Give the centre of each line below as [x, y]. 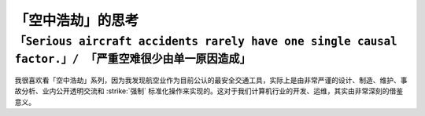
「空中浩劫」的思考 [77, 20]
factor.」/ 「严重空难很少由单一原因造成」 [133, 59]
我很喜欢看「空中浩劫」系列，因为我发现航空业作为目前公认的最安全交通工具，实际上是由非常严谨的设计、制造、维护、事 [211, 80]
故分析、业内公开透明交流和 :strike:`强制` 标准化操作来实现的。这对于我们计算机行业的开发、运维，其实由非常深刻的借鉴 [209, 91]
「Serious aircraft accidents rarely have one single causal [206, 42]
